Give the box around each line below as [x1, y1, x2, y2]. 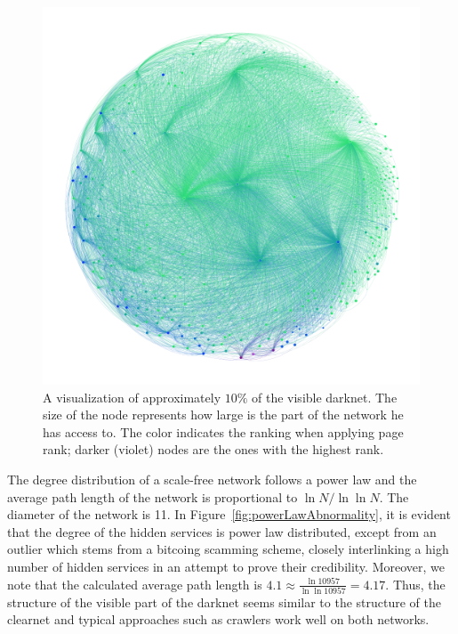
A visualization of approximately [43, 387, 221, 406]
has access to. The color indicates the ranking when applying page [43, 422, 404, 441]
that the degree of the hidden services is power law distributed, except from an [7, 522, 437, 541]
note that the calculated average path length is [7, 574, 262, 593]
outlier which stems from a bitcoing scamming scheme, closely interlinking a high [7, 540, 449, 558]
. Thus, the [385, 574, 446, 593]
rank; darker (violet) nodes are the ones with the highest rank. [43, 440, 384, 459]
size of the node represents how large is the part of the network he [43, 405, 404, 424]
